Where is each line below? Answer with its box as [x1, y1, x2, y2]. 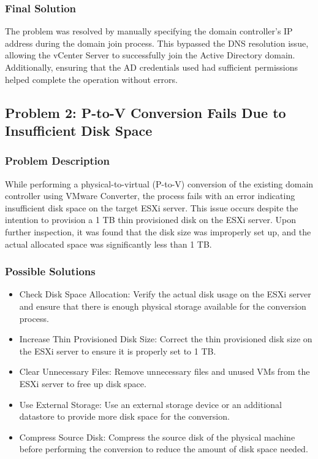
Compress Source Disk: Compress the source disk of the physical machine [19, 430, 295, 443]
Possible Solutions [5, 264, 96, 279]
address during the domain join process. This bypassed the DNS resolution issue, [5, 36, 309, 49]
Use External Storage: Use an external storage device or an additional [19, 398, 282, 410]
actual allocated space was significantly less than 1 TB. [5, 237, 212, 250]
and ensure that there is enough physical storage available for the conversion [19, 299, 306, 312]
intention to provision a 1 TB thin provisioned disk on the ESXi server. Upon [5, 213, 296, 226]
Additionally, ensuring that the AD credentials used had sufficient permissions [5, 61, 298, 73]
